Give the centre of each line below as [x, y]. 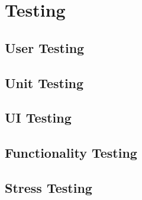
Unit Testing [44, 82]
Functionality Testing [71, 153]
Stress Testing [49, 187]
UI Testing [38, 118]
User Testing [45, 47]
